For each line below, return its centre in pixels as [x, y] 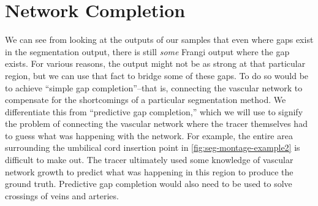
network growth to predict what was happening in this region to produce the [149, 171]
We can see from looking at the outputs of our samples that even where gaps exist [159, 40]
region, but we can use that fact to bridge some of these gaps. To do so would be [157, 75]
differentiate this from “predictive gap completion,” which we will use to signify [154, 111]
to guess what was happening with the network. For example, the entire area [149, 135]
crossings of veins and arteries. [62, 195]
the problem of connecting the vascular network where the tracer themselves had [156, 124]
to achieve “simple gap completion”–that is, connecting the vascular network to [154, 87]
